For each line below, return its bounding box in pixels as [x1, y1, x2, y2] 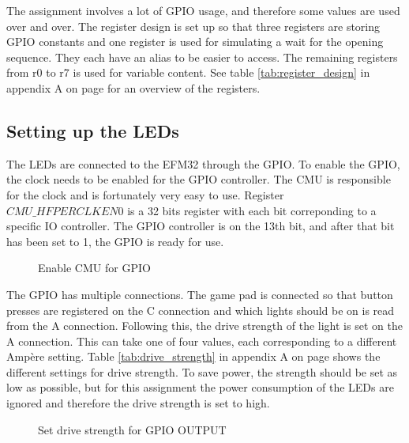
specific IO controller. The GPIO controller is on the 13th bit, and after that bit [6, 218, 395, 234]
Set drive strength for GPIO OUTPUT [38, 421, 227, 437]
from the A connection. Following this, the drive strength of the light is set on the [6, 317, 403, 334]
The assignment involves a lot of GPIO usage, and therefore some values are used [6, 2, 400, 18]
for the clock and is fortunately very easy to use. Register [6, 186, 284, 203]
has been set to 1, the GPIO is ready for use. [6, 233, 224, 249]
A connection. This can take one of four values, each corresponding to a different [6, 332, 397, 349]
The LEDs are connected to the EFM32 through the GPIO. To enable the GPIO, [6, 155, 400, 172]
